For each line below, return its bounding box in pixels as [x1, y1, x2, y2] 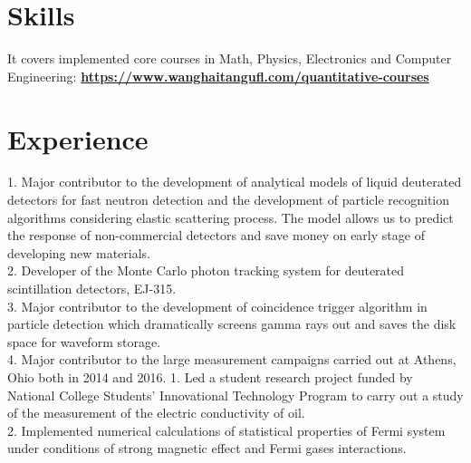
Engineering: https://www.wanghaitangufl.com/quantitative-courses [7, 66, 429, 85]
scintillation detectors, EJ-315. [7, 279, 177, 297]
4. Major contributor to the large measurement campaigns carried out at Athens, [7, 350, 457, 369]
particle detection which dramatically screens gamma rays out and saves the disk [7, 314, 457, 333]
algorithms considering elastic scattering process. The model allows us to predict [7, 207, 454, 227]
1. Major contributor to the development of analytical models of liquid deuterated [7, 172, 462, 191]
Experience [7, 120, 149, 157]
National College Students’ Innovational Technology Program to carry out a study [7, 385, 464, 404]
